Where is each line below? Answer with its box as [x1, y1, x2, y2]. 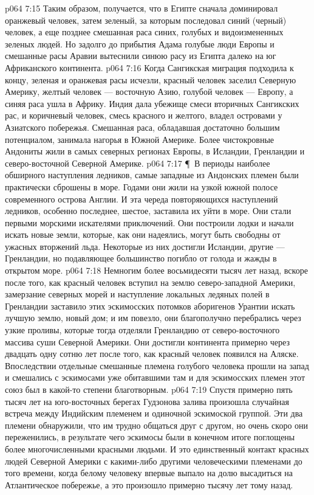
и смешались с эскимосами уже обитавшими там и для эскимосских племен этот [5, 371, 305, 384]
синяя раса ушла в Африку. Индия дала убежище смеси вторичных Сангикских [5, 97, 299, 109]
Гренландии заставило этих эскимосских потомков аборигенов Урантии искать [5, 299, 295, 312]
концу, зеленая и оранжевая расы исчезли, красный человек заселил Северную [5, 73, 296, 86]
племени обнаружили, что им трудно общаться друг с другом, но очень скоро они [5, 418, 309, 431]
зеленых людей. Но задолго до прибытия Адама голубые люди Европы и [5, 37, 275, 50]
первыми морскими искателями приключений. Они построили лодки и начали [5, 216, 294, 229]
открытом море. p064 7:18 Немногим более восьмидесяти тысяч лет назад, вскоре [5, 264, 308, 277]
